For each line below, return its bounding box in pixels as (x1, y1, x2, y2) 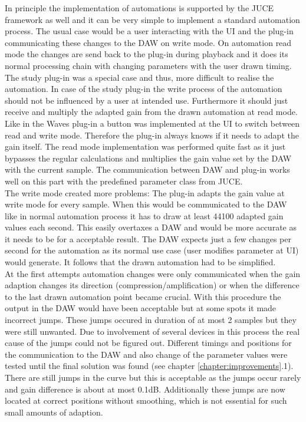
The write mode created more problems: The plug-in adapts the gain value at (5, 186, 285, 199)
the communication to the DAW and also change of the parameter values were (5, 348, 288, 360)
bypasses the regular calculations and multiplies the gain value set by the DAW (5, 151, 292, 164)
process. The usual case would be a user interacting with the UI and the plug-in (5, 25, 294, 37)
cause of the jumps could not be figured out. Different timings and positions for (5, 337, 292, 349)
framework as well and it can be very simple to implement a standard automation (5, 13, 300, 25)
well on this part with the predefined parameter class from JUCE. (5, 174, 243, 187)
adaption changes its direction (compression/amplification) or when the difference (5, 279, 300, 291)
